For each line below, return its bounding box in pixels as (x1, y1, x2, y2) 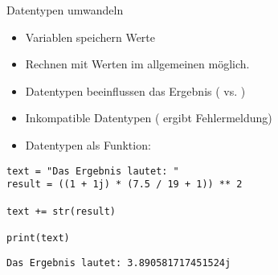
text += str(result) (6, 205, 117, 217)
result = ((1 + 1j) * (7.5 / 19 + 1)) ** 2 (6, 179, 243, 191)
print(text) (6, 232, 70, 244)
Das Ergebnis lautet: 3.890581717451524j (6, 257, 231, 269)
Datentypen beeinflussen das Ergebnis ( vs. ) (25, 82, 246, 99)
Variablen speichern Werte (25, 28, 156, 45)
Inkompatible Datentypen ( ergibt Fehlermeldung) (25, 109, 272, 126)
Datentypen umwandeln (6, 2, 124, 18)
